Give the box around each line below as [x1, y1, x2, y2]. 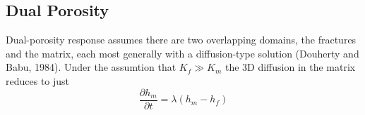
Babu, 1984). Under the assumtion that [6, 60, 176, 74]
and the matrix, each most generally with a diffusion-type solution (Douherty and [6, 46, 359, 60]
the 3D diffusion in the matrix [225, 60, 356, 74]
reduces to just [6, 73, 70, 88]
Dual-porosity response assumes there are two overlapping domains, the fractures [6, 32, 357, 47]
